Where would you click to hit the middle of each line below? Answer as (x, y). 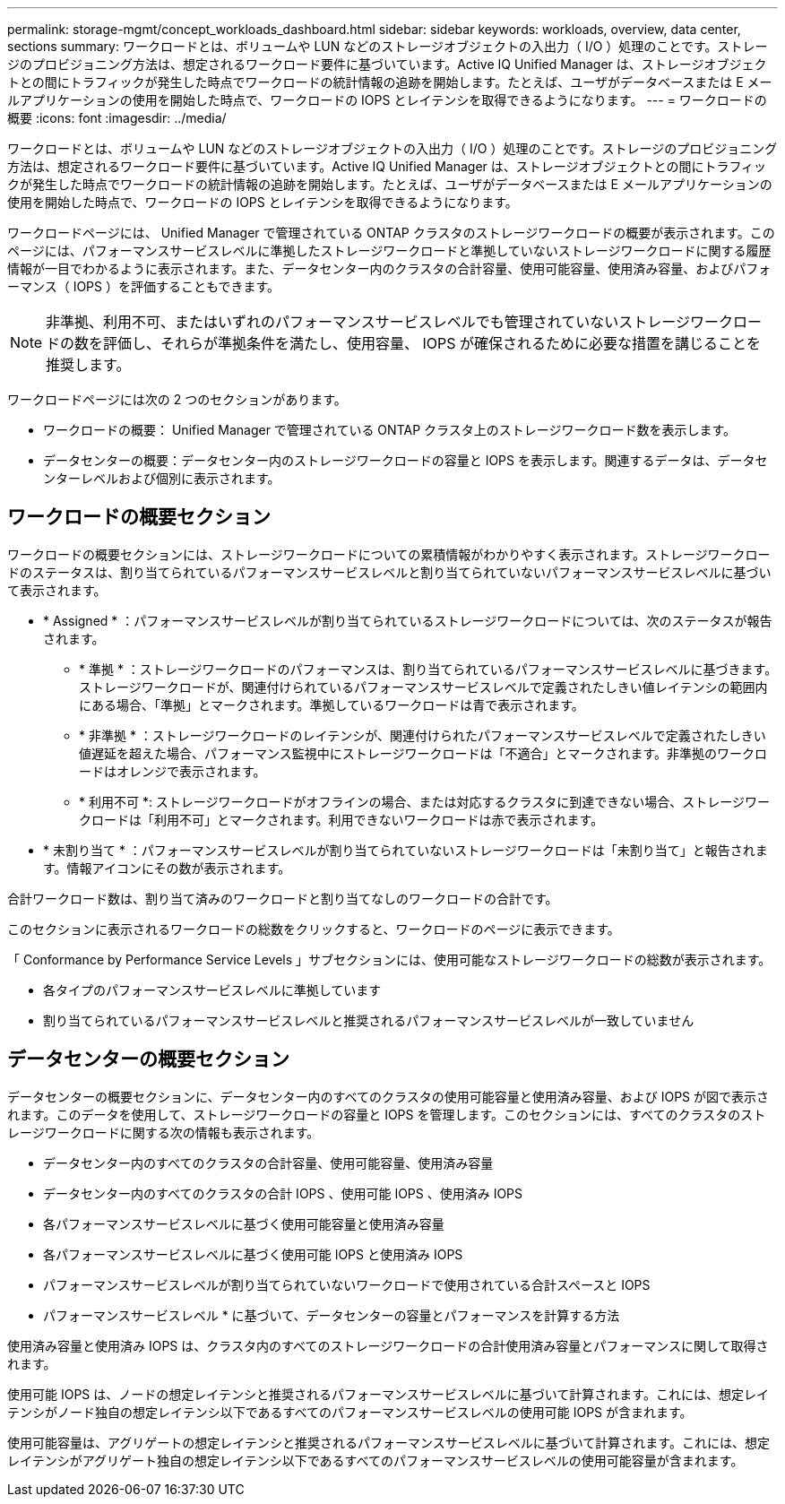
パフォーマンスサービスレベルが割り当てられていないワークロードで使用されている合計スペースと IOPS (347, 1284)
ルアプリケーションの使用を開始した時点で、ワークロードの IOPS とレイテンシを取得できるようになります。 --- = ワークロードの (387, 100)
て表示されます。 (57, 590)
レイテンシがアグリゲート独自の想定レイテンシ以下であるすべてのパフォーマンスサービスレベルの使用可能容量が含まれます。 (375, 1460)
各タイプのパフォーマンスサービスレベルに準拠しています (212, 990)
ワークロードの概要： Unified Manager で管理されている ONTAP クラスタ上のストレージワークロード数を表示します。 (390, 430)
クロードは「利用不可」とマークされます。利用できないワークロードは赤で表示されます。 (341, 819)
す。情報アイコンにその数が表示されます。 (167, 868)
